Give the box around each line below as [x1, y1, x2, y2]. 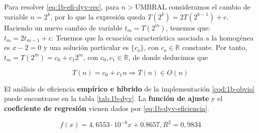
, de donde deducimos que [128, 51, 208, 62]
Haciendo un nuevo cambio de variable [4, 22, 122, 32]
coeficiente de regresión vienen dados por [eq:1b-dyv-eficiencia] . [4, 102, 209, 113]
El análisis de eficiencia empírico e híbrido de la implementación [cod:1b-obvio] [4, 83, 255, 93]
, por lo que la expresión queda [50, 11, 146, 21]
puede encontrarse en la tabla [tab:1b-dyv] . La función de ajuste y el [4, 93, 223, 103]
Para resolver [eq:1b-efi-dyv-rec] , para [4, 1, 119, 11]
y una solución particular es [43, 42, 129, 52]
